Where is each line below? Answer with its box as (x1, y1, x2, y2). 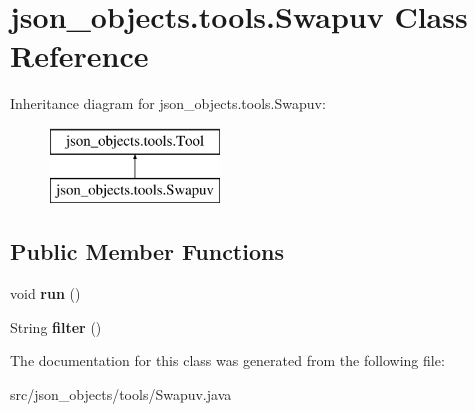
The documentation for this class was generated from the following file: (10, 350, 445, 371)
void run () (10, 283, 81, 304)
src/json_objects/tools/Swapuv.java (10, 384, 232, 405)
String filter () (10, 316, 102, 337)
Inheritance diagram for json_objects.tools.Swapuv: (10, 93, 326, 114)
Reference (10, 35, 149, 76)
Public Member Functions (10, 236, 284, 267)
